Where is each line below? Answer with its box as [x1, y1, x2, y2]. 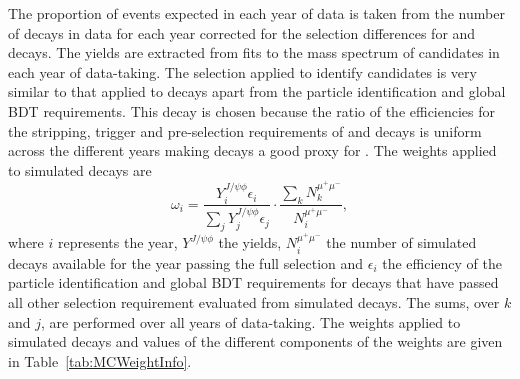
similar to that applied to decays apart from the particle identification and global [8, 81, 506, 102]
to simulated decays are [8, 159, 152, 180]
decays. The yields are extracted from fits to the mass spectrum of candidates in [8, 42, 500, 63]
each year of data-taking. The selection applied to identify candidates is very [8, 61, 477, 82]
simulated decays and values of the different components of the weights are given [8, 331, 503, 352]
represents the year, [57, 232, 178, 253]
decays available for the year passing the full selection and [8, 252, 364, 273]
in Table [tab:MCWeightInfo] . [8, 350, 192, 371]
